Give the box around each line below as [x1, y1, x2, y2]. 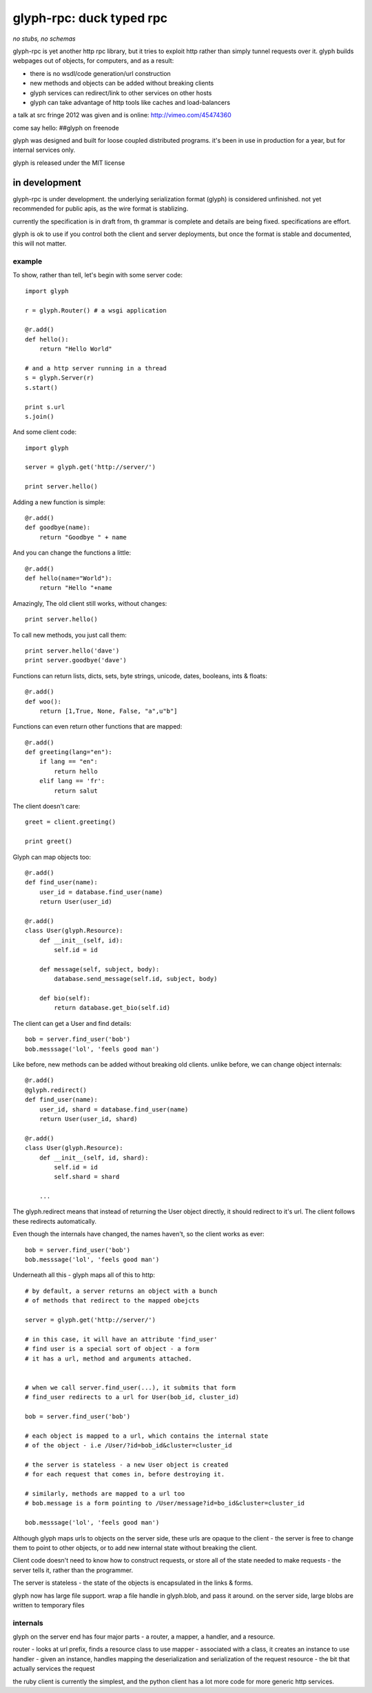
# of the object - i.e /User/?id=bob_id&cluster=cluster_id [25, 1442, 232, 1449]
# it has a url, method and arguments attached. [25, 1354, 192, 1363]
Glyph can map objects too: [12, 853, 91, 861]
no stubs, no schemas [12, 34, 76, 43]
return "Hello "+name [39, 584, 113, 592]
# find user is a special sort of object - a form [25, 1345, 200, 1353]
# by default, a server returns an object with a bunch [25, 1287, 218, 1295]
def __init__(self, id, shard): [39, 1154, 149, 1162]
